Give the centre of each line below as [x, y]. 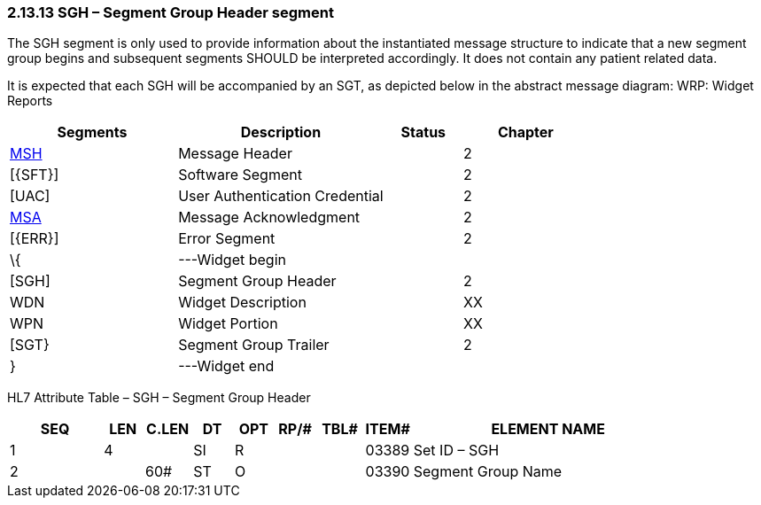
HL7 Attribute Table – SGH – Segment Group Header [159, 398]
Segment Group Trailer [254, 345]
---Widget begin [232, 260]
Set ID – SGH [456, 451]
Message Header [235, 154]
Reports [30, 101]
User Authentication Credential [281, 196]
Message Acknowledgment [269, 218]
